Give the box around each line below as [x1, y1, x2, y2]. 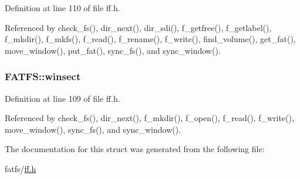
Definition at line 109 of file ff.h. [5, 92, 120, 104]
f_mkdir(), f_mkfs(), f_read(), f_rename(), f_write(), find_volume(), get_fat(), [5, 33, 296, 45]
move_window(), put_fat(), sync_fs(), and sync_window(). [5, 44, 221, 56]
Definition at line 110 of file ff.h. [5, 2, 120, 13]
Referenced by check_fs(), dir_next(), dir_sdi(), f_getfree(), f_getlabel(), [5, 21, 272, 33]
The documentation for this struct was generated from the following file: [5, 143, 265, 155]
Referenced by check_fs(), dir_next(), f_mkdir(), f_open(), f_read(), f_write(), [5, 112, 294, 124]
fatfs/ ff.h [5, 162, 36, 174]
